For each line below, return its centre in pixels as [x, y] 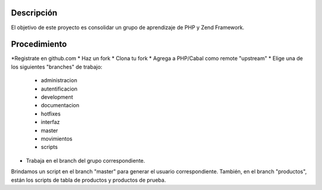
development [57, 97]
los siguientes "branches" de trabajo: [57, 67]
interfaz [50, 122]
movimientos [57, 138]
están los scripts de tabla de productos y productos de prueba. [89, 180]
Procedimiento [39, 44]
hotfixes [51, 114]
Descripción [34, 13]
